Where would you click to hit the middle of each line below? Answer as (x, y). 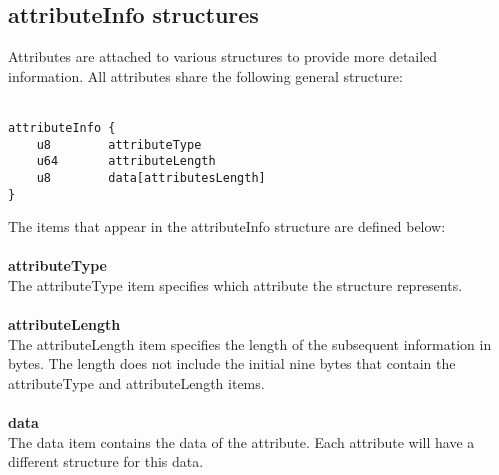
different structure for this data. (106, 461)
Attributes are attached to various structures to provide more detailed (223, 56)
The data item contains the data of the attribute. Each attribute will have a (241, 441)
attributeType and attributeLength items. (136, 383)
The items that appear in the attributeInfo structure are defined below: (227, 226)
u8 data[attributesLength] (151, 177)
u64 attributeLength (126, 161)
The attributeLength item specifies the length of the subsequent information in (250, 343)
